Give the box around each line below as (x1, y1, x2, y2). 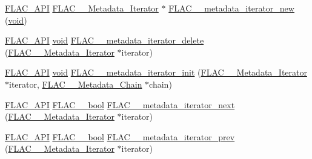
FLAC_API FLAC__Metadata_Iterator (5, 2, 159, 14)
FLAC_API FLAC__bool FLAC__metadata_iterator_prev (5, 130, 235, 143)
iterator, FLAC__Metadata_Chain (9, 77, 142, 90)
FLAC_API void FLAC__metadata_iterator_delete (5, 34, 204, 47)
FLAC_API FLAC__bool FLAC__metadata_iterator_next (5, 98, 235, 111)
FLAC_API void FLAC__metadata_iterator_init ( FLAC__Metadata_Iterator (5, 66, 307, 79)
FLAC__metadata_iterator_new (168, 2, 294, 14)
